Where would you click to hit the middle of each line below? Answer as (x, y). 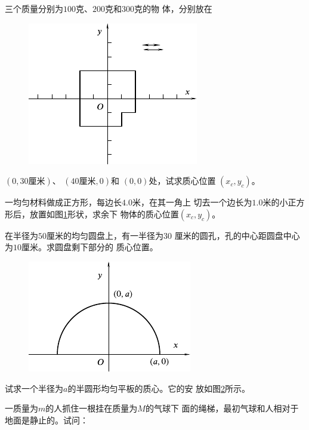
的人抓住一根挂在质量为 (92, 408)
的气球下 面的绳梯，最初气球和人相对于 (222, 408)
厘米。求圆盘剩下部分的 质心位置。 (90, 247)
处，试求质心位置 (182, 181)
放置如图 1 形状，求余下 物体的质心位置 (104, 214)
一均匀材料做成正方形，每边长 (63, 202)
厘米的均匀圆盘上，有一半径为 (105, 235)
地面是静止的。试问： (47, 420)
